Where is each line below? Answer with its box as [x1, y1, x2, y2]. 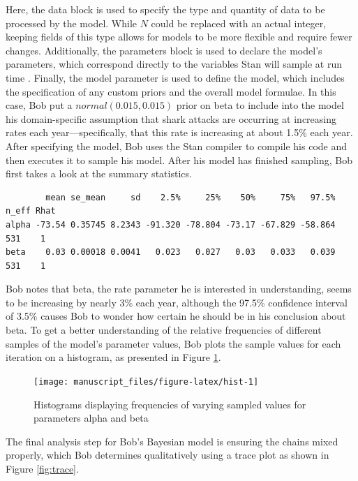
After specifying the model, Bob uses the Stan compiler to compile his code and [6, 138, 348, 153]
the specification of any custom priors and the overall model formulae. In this [6, 84, 336, 98]
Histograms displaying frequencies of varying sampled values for [33, 397, 306, 411]
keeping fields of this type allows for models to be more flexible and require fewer [6, 29, 352, 44]
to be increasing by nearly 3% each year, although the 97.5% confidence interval [6, 295, 348, 309]
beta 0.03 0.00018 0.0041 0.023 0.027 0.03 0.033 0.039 [6, 247, 336, 258]
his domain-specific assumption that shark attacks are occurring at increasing [6, 111, 337, 126]
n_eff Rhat [6, 206, 56, 216]
